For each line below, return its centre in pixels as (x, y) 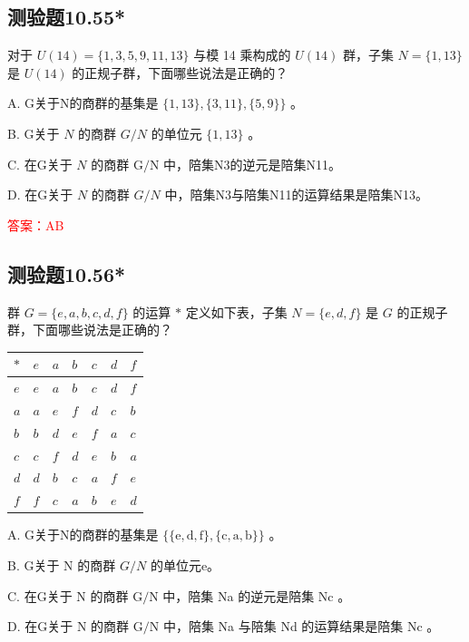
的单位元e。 (185, 565)
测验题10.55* (67, 17)
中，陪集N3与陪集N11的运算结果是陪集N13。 (296, 195)
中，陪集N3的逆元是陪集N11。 (253, 164)
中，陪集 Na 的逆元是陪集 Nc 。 (257, 595)
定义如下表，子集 (236, 311)
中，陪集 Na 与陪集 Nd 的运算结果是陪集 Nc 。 (301, 626)
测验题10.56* (67, 273)
